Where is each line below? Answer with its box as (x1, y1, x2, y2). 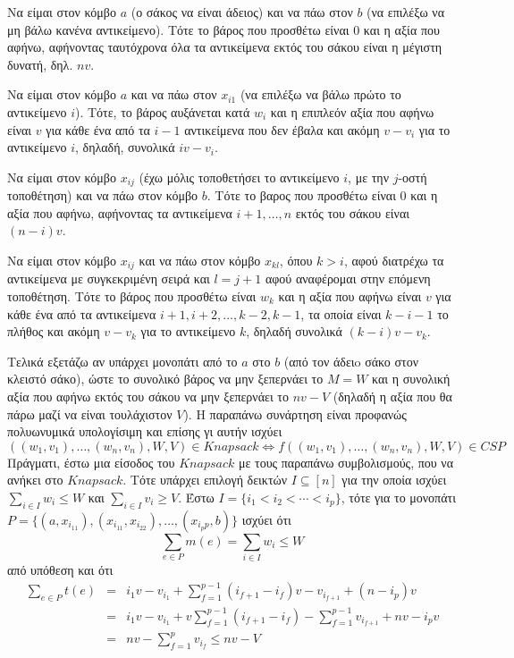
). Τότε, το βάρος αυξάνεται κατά (74, 102, 250, 121)
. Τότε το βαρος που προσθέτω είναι (206, 186, 396, 205)
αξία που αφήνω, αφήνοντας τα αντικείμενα (7, 203, 232, 222)
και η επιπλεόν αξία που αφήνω (270, 102, 434, 121)
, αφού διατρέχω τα (343, 250, 444, 269)
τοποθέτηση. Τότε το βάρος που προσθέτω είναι (7, 287, 257, 306)
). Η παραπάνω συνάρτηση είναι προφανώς (183, 404, 407, 423)
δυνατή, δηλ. (7, 55, 73, 73)
